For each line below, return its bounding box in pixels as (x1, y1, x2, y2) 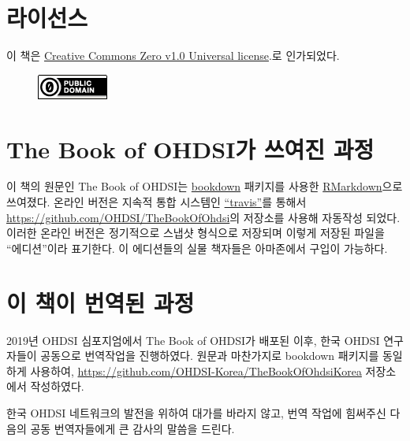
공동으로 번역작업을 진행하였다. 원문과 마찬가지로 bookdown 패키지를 (40, 347, 379, 364)
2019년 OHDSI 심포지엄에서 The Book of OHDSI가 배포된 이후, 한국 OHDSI (6, 332, 380, 348)
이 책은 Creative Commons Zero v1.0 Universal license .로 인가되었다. (6, 47, 340, 64)
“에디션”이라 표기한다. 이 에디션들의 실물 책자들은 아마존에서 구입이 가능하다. (6, 239, 388, 256)
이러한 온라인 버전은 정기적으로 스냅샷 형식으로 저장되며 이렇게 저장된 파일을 (6, 224, 385, 241)
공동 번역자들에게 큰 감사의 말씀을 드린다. (30, 420, 235, 436)
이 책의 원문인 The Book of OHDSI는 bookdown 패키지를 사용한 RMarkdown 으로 (6, 178, 403, 195)
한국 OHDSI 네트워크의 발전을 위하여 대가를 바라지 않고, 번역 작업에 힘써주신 (6, 404, 386, 421)
